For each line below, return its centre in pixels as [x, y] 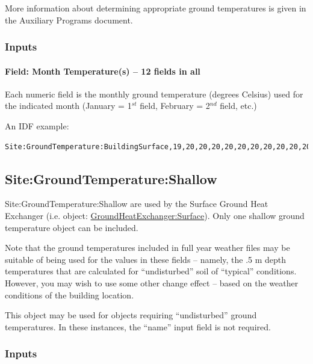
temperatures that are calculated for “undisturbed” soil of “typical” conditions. [151, 271]
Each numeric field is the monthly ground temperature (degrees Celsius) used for [154, 94]
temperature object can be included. [72, 227]
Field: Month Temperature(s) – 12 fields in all [103, 71]
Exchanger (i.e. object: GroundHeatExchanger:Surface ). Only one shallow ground [155, 215]
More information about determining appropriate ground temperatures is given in [156, 8]
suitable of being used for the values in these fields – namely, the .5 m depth [146, 259]
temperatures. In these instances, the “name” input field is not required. [138, 326]
